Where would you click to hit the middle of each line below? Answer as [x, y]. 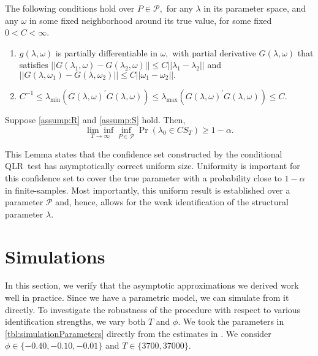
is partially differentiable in [106, 52]
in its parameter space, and [255, 8]
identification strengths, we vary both [75, 321]
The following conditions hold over [70, 8]
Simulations [55, 256]
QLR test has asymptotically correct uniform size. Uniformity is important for [153, 166]
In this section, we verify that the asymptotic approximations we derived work [152, 285]
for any [180, 8]
